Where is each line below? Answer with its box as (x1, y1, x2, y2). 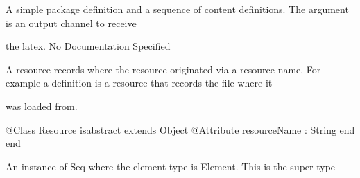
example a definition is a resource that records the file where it (6, 75, 273, 90)
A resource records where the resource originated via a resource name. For (6, 62, 321, 76)
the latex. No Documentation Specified (6, 39, 171, 53)
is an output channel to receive (6, 15, 137, 30)
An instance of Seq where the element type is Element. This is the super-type (6, 159, 336, 173)
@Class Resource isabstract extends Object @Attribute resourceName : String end (6, 122, 355, 136)
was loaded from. (6, 98, 78, 113)
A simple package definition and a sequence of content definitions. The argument (6, 2, 349, 16)
